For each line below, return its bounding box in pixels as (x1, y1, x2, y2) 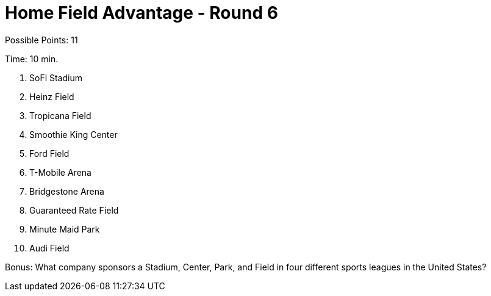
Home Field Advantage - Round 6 (5, 2, 278, 23)
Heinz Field (29, 91, 74, 102)
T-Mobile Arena (29, 167, 91, 178)
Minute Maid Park (29, 223, 100, 234)
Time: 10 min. (5, 53, 59, 64)
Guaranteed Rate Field (29, 204, 119, 215)
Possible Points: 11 (5, 34, 78, 45)
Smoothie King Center (29, 129, 118, 140)
